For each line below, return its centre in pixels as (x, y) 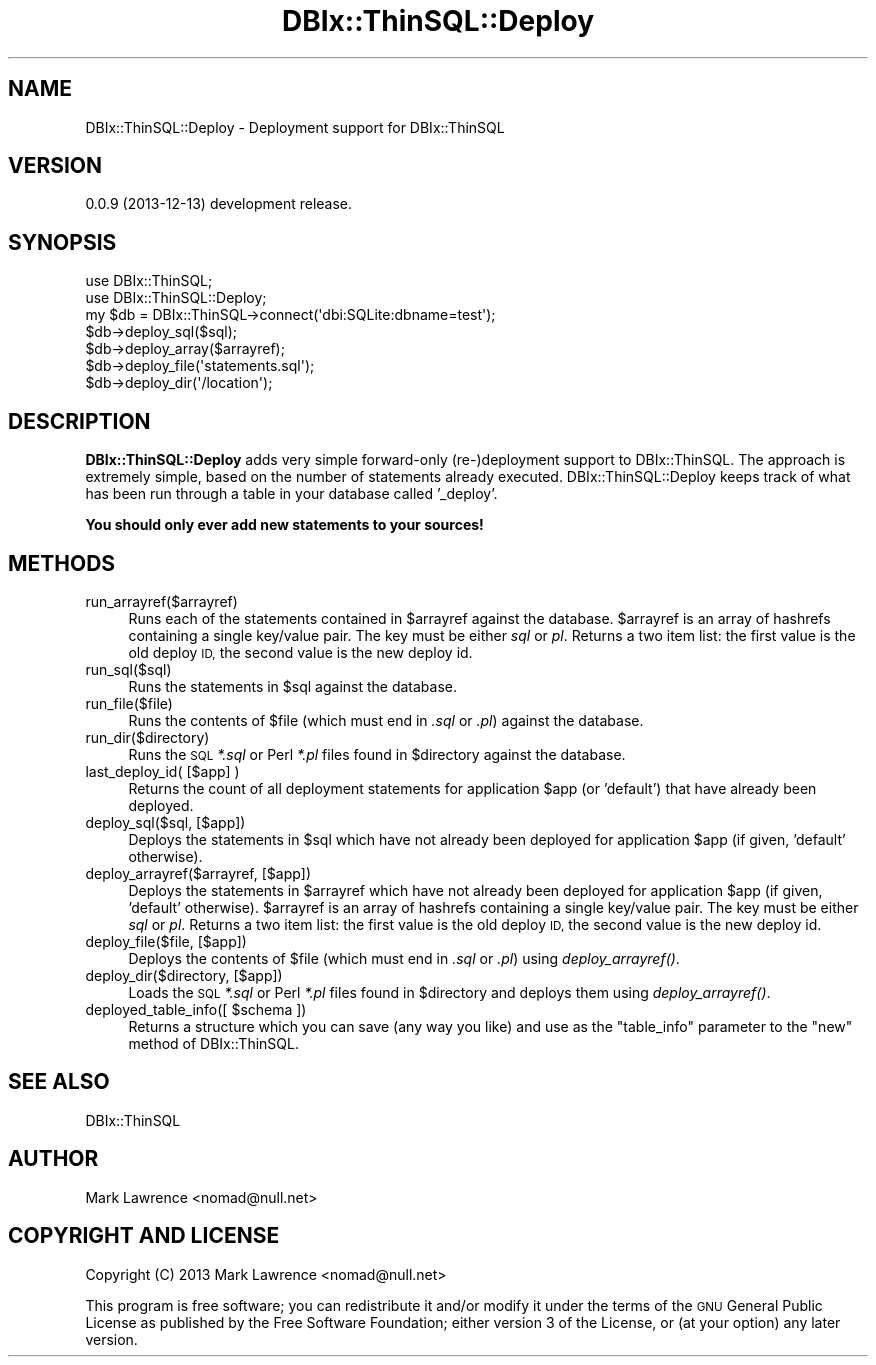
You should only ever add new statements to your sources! (284, 525)
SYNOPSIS (62, 242)
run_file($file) (129, 703)
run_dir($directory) (147, 737)
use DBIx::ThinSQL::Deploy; (176, 298)
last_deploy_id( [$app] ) (162, 771)
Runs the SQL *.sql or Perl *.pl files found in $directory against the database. (377, 754)
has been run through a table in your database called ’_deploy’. (291, 494)
